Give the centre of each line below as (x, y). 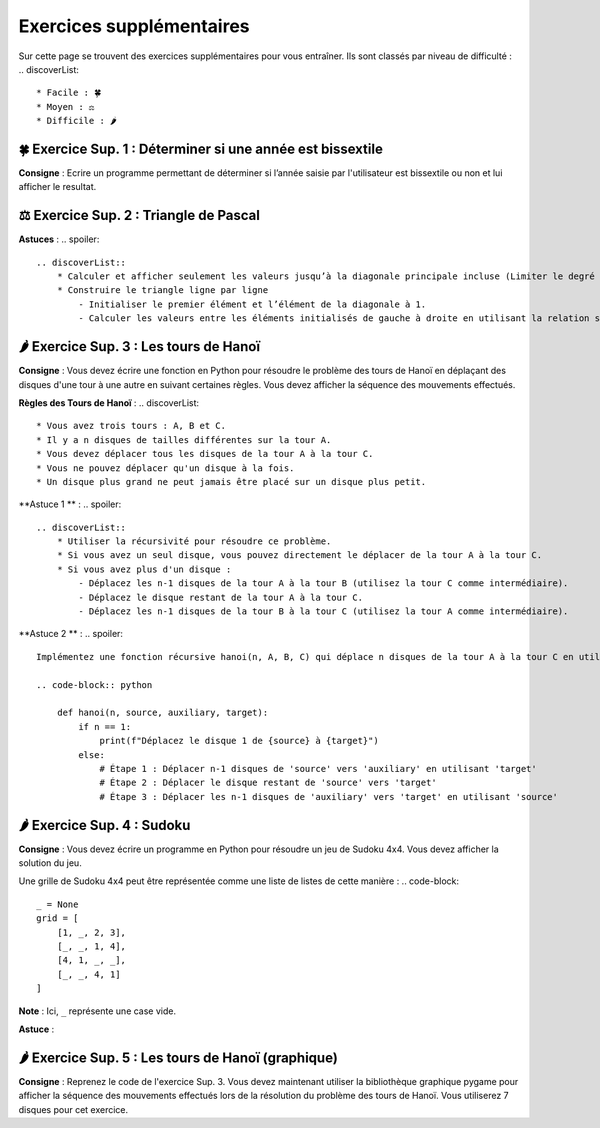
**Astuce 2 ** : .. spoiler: (71, 634)
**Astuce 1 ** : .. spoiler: (70, 504)
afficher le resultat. (57, 187)
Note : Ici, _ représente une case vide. (97, 1011)
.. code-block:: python (94, 684)
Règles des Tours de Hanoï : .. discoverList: (109, 402)
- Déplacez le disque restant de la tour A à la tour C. (221, 597)
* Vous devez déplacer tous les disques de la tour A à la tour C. (205, 454)
